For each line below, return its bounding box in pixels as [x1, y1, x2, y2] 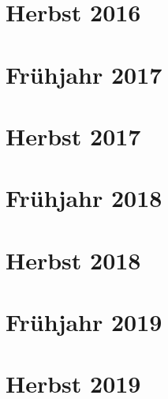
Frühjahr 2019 [6, 306, 162, 338]
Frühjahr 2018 [6, 182, 162, 214]
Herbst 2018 [6, 243, 141, 276]
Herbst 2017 [6, 119, 141, 152]
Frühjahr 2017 [6, 58, 162, 90]
